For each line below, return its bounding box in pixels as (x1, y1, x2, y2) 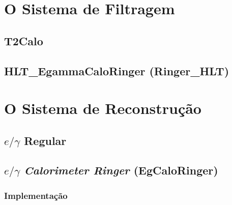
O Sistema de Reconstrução (4, 98, 201, 119)
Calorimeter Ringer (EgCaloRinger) (24, 162, 218, 178)
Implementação (4, 189, 68, 201)
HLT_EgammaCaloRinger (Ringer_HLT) (4, 63, 229, 78)
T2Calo (4, 33, 43, 48)
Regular (24, 132, 67, 148)
